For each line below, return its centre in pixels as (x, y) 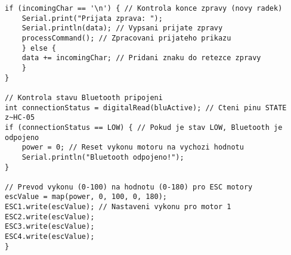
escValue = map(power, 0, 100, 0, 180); (86, 197)
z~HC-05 (20, 118)
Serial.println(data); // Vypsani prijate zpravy (122, 28)
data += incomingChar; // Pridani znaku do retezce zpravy (141, 58)
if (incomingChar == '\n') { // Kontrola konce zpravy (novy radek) (144, 8)
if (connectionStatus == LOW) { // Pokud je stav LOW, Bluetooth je (144, 127)
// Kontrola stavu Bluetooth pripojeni (84, 97)
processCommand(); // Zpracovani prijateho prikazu (126, 38)
